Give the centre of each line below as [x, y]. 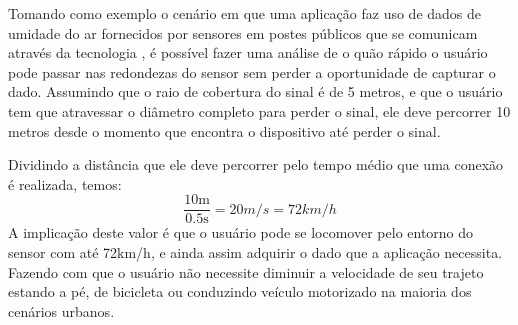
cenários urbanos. [61, 310]
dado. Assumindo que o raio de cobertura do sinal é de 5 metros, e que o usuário [255, 91]
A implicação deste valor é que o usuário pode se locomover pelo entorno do [241, 232]
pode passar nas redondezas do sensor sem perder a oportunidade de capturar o [252, 71]
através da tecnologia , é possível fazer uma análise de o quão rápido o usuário [248, 52]
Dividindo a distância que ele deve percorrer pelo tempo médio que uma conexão [256, 164]
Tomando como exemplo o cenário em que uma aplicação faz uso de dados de [245, 13]
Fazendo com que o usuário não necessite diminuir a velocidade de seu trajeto [246, 271]
